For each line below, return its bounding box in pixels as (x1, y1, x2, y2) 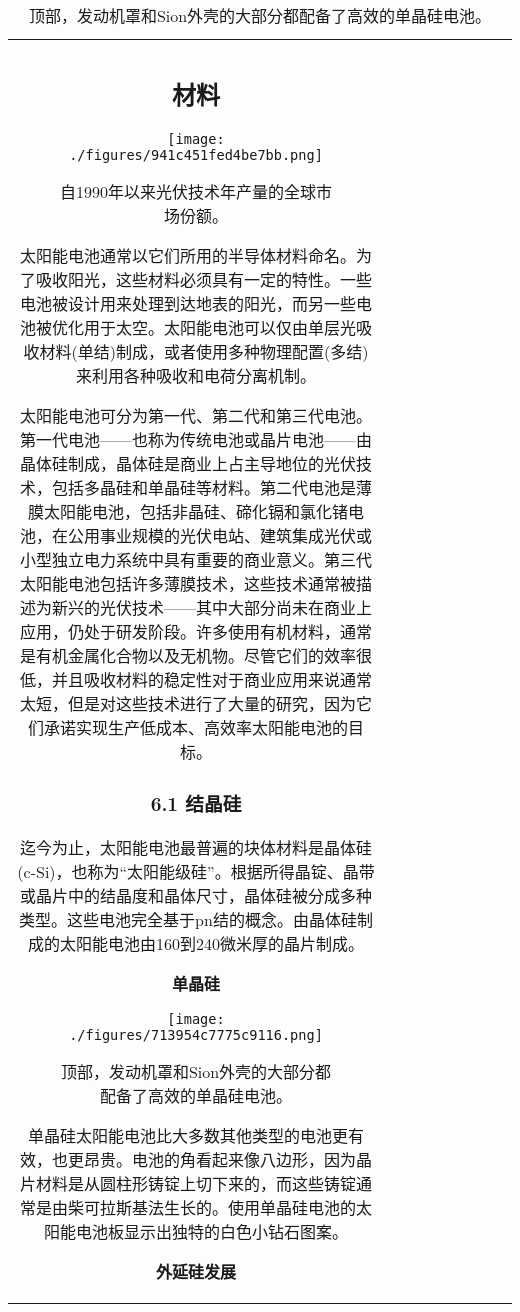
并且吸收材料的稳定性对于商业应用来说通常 (51, 667, 372, 691)
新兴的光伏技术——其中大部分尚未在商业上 (51, 595, 372, 619)
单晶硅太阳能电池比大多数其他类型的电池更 (27, 1124, 348, 1148)
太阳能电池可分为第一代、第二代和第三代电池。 (19, 403, 372, 427)
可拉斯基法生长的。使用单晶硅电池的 (83, 1196, 356, 1220)
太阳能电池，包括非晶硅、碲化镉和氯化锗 (43, 499, 348, 523)
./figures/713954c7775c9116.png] (69, 1027, 323, 1044)
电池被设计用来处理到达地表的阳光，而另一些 (19, 291, 356, 315)
